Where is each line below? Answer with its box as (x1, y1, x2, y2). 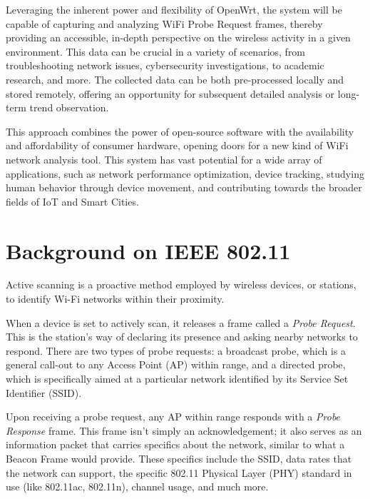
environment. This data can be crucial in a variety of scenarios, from (6, 44, 306, 59)
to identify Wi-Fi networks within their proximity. (6, 291, 225, 306)
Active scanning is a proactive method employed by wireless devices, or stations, (6, 277, 356, 292)
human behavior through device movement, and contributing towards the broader (6, 180, 362, 195)
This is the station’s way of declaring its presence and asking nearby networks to (6, 329, 358, 344)
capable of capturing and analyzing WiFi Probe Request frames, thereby (6, 16, 323, 31)
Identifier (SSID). (6, 385, 82, 400)
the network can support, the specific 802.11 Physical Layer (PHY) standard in (6, 465, 352, 480)
